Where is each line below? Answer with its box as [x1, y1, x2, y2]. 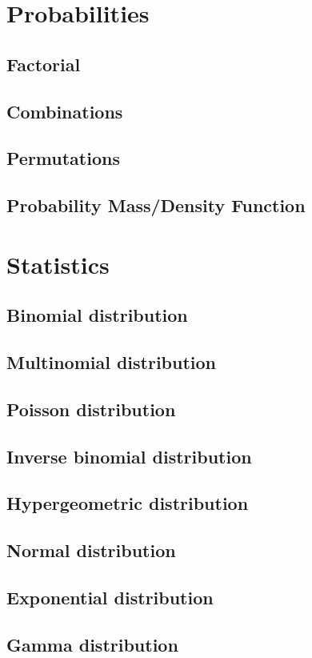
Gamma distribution [6, 632, 178, 656]
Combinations [6, 98, 123, 123]
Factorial [6, 51, 81, 76]
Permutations [6, 146, 120, 171]
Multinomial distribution [6, 350, 217, 375]
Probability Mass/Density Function [6, 193, 306, 218]
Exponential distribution [6, 584, 214, 609]
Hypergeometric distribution [6, 491, 249, 516]
